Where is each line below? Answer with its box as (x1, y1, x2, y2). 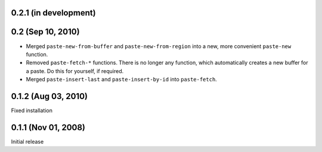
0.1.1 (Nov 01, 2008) (11, 122, 86, 132)
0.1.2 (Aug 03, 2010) (11, 91, 88, 101)
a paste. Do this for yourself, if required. (26, 67, 124, 74)
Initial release (11, 138, 44, 145)
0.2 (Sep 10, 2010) (11, 27, 80, 37)
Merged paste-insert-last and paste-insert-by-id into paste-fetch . (26, 76, 217, 83)
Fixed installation (11, 107, 53, 114)
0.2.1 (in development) (11, 8, 96, 18)
